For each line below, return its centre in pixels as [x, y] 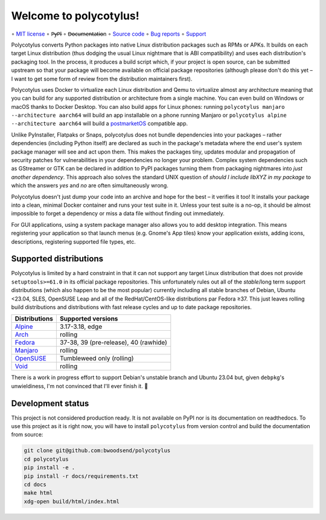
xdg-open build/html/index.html [72, 501]
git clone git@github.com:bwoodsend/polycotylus [97, 451]
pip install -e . [50, 468]
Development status [50, 403]
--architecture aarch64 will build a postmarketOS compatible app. [100, 123]
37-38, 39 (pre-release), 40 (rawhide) [113, 343]
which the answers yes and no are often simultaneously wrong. [90, 186]
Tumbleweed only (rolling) [97, 359]
